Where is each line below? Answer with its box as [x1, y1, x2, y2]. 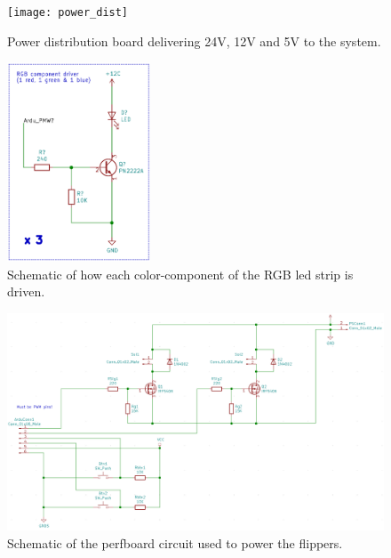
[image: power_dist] [7, 6, 129, 19]
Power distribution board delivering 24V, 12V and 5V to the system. [7, 31, 381, 50]
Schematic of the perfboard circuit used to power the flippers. [7, 533, 343, 552]
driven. [7, 282, 45, 301]
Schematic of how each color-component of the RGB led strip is [7, 264, 354, 283]
